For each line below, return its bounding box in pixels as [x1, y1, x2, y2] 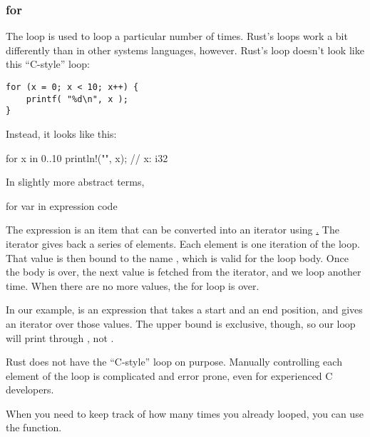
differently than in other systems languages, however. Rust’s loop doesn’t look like [6, 42, 364, 57]
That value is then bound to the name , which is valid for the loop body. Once [6, 250, 349, 265]
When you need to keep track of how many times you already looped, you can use [6, 406, 364, 421]
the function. [6, 420, 62, 435]
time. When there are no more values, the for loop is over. [6, 278, 259, 293]
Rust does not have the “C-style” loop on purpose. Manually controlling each [6, 354, 342, 369]
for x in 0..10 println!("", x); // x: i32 [6, 150, 168, 165]
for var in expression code [6, 198, 118, 213]
